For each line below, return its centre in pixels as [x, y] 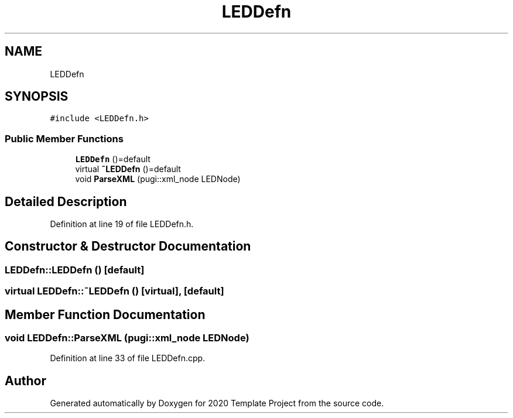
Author [25, 381]
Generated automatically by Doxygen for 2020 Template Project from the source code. [217, 403]
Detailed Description [66, 201]
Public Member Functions [64, 138]
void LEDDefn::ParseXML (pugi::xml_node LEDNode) [127, 338]
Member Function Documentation [105, 314]
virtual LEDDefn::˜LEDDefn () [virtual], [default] [114, 291]
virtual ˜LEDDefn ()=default [128, 169]
